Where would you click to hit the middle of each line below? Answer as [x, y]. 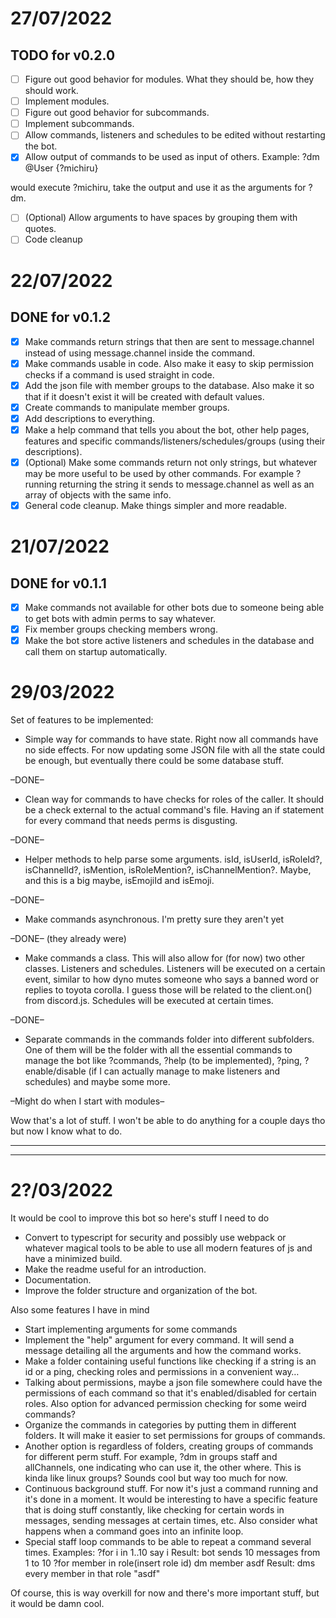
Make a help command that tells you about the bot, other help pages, [167, 429]
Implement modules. [67, 101]
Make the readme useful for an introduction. [115, 1269]
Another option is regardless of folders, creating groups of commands [169, 1446]
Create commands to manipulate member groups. [127, 407]
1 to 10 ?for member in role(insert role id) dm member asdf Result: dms [170, 1563]
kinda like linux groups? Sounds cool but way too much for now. [156, 1478]
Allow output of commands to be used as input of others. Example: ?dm [172, 157]
